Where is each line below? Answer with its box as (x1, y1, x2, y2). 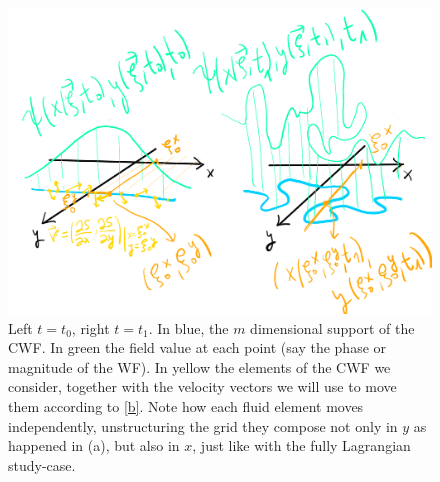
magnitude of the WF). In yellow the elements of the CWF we (8, 356, 391, 377)
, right (71, 317, 110, 338)
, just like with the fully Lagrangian (192, 435, 411, 456)
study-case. (8, 454, 76, 475)
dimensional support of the (250, 317, 415, 338)
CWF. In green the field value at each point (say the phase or (8, 337, 387, 358)
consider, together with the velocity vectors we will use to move (8, 376, 397, 397)
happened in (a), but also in (8, 435, 180, 456)
